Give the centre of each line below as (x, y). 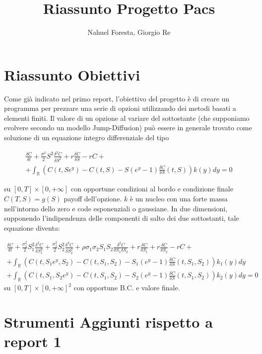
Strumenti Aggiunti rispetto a (108, 322)
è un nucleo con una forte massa (179, 199)
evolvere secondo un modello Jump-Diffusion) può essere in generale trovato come (128, 128)
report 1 (33, 341)
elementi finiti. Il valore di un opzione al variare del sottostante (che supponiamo (127, 118)
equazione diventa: (32, 227)
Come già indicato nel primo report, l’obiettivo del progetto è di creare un (117, 98)
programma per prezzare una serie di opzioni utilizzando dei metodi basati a (120, 108)
